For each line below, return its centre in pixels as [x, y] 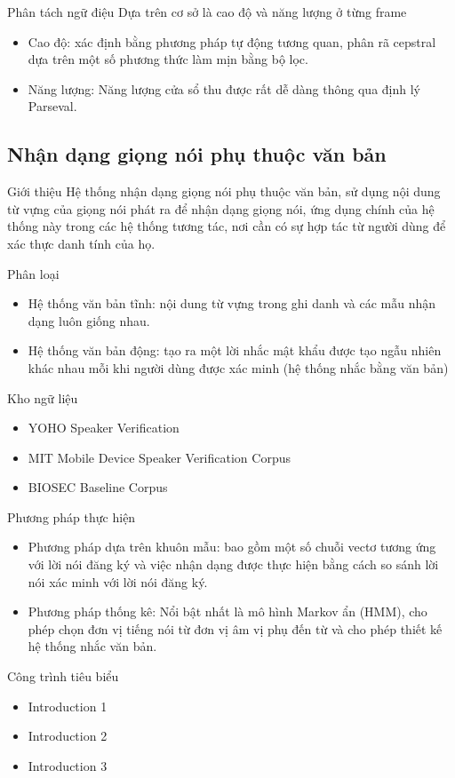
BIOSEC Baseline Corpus [98, 487]
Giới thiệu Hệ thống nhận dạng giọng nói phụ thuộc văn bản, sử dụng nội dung [224, 191]
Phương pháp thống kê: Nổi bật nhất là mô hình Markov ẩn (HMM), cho [227, 611]
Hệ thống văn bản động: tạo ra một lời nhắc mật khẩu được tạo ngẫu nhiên [235, 350]
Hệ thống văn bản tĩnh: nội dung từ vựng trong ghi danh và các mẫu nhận [232, 303]
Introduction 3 [68, 765]
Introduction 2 [68, 736]
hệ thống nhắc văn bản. [92, 646]
